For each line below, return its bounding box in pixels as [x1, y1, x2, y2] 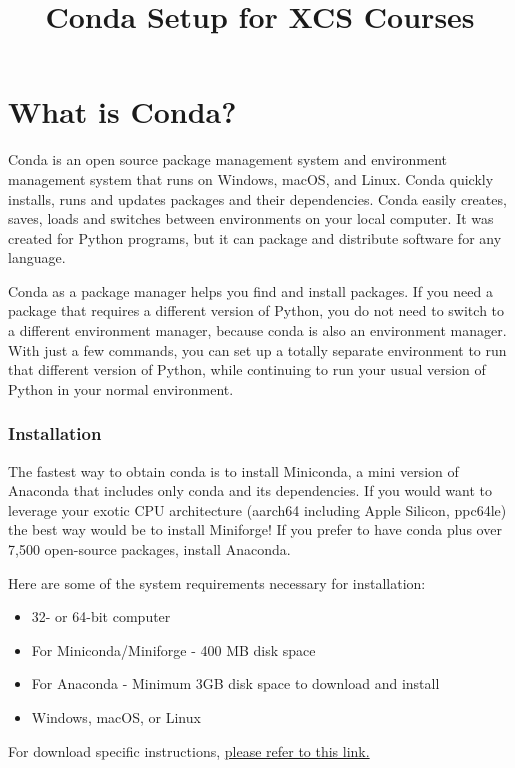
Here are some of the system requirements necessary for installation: [8, 572, 426, 593]
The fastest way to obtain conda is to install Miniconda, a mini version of [8, 460, 459, 481]
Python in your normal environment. [8, 378, 234, 399]
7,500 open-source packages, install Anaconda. [8, 539, 291, 560]
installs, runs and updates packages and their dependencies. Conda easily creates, [8, 188, 507, 209]
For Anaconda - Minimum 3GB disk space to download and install [31, 673, 440, 694]
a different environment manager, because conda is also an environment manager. [8, 320, 507, 341]
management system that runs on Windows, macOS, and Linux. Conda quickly [8, 168, 494, 189]
